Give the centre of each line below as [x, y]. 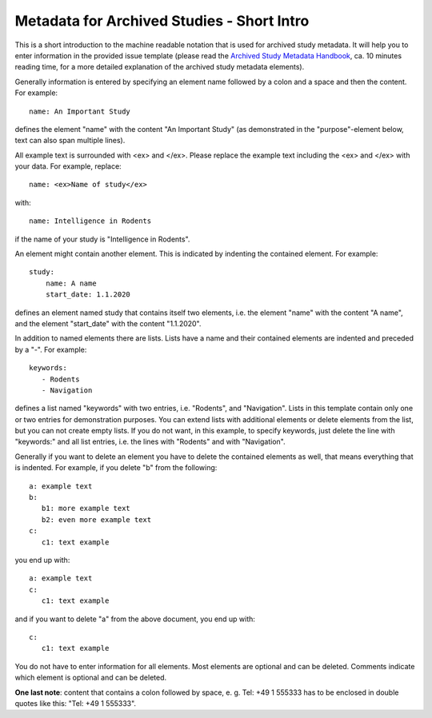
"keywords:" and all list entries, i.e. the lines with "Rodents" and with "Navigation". [150, 442]
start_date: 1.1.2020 [88, 295]
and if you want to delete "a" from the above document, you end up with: [135, 619]
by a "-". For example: [51, 349]
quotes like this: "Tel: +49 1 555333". [75, 703]
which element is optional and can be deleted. [91, 678]
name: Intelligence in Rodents [90, 221]
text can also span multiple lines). [70, 141]
